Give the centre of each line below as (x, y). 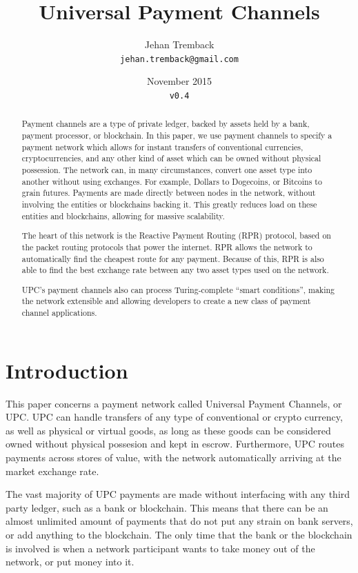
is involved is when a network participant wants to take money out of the (160, 548)
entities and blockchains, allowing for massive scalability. (123, 215)
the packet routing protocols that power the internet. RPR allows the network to (167, 247)
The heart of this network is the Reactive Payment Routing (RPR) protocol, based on (176, 235)
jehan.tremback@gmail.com (179, 59)
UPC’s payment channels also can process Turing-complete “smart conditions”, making (178, 289)
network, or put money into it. (70, 562)
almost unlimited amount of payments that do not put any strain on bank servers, (179, 521)
